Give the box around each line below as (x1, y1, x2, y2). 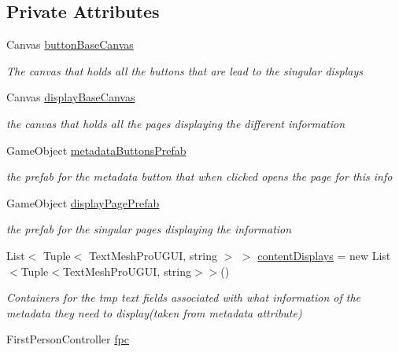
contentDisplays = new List (257, 247, 391, 263)
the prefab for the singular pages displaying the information (6, 221, 292, 237)
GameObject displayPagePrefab (6, 194, 160, 211)
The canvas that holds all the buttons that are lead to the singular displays (6, 62, 364, 79)
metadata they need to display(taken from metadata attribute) (6, 304, 302, 321)
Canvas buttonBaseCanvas (6, 36, 134, 53)
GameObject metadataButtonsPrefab (6, 141, 187, 158)
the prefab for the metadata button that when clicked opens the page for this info (6, 168, 393, 185)
